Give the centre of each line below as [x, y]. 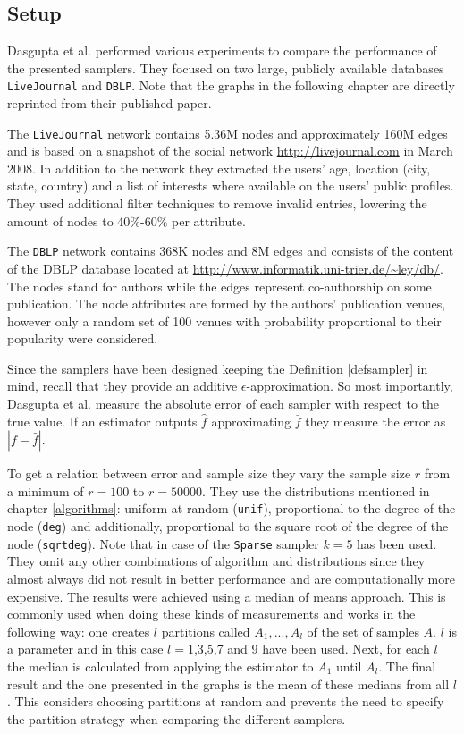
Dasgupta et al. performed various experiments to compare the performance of [222, 51]
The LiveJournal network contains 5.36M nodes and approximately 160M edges [228, 133]
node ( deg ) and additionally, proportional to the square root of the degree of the [228, 526]
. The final [407, 666]
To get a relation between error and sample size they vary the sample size [209, 473]
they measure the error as [375, 421]
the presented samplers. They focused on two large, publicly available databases [226, 67]
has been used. [397, 543]
